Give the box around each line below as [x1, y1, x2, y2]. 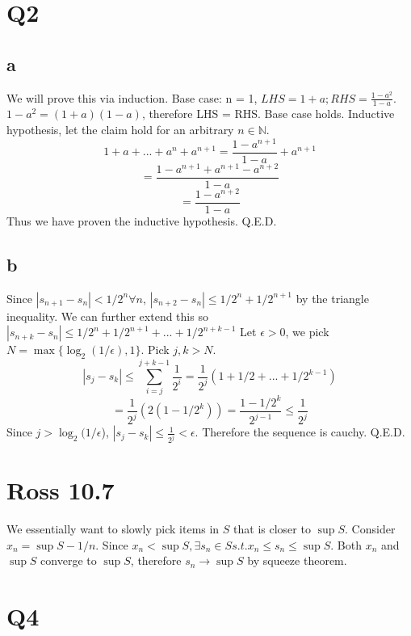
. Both [330, 536, 363, 553]
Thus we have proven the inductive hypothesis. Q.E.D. [6, 213, 277, 230]
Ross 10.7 [6, 474, 115, 507]
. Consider [345, 520, 396, 537]
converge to [40, 552, 97, 569]
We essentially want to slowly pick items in [6, 520, 220, 537]
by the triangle [296, 289, 369, 306]
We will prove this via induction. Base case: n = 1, [6, 89, 258, 106]
